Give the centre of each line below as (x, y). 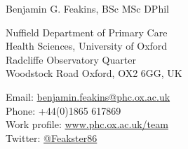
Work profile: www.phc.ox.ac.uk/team (87, 124)
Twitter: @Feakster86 (52, 137)
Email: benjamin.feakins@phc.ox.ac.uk (88, 96)
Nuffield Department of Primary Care (87, 32)
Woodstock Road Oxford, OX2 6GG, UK (94, 73)
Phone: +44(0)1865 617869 (63, 110)
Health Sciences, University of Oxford (87, 46)
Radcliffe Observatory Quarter (71, 59)
